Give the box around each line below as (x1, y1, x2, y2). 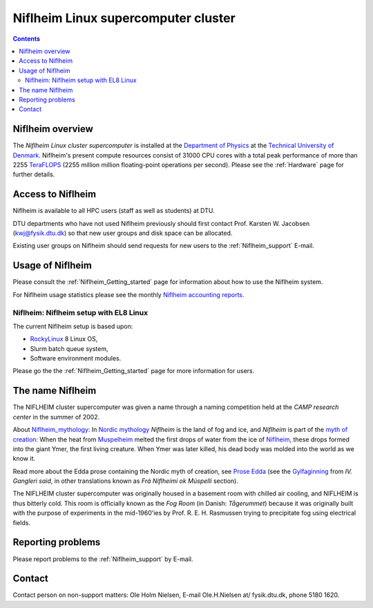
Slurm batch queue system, (30, 344, 108, 352)
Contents (12, 35, 41, 43)
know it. (12, 455, 36, 463)
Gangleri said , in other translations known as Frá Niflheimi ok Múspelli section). (12, 477, 238, 485)
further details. (12, 170, 55, 179)
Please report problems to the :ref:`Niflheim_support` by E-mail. (12, 555, 193, 563)
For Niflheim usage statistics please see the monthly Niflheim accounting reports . (12, 290, 245, 298)
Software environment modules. (30, 354, 122, 363)
